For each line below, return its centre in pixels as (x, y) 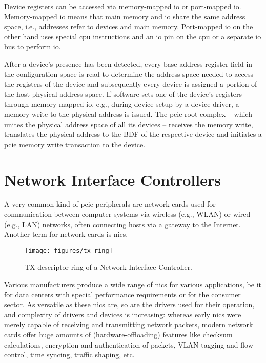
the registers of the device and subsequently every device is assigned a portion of (131, 84)
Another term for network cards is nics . (66, 234)
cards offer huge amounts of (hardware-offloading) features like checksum (118, 335)
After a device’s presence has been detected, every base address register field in (128, 63)
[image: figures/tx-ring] (69, 250)
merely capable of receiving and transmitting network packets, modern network (129, 324)
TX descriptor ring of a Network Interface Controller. (109, 267)
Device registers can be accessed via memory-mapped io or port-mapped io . (123, 6)
